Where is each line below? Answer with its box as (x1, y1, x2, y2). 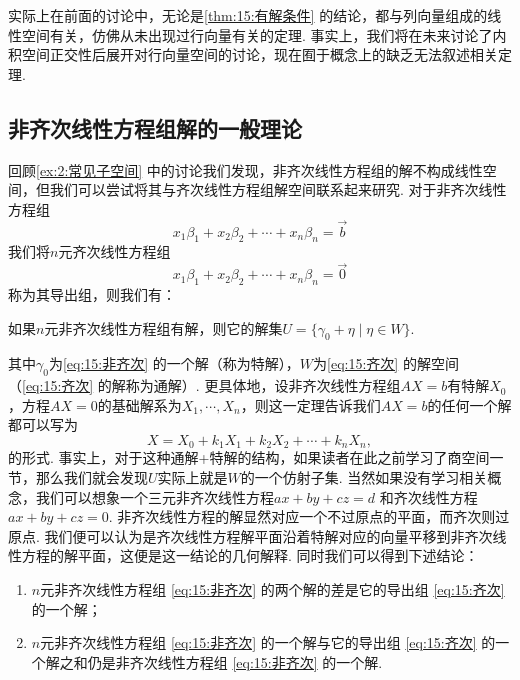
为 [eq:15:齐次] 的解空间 (313, 353, 459, 374)
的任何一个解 (427, 394, 512, 415)
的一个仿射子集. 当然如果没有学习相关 (240, 467, 488, 487)
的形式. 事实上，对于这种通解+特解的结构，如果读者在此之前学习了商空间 (8, 447, 490, 468)
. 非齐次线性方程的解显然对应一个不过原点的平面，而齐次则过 (108, 506, 510, 527)
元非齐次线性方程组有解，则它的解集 (44, 317, 283, 338)
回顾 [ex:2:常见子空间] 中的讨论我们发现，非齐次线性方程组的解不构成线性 (8, 159, 483, 180)
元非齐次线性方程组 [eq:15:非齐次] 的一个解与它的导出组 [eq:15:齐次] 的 (40, 632, 496, 653)
